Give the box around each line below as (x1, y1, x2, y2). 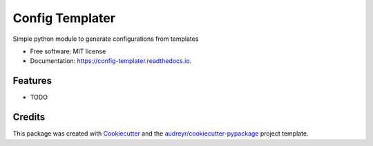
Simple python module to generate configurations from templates (12, 35, 199, 43)
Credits (12, 111, 46, 123)
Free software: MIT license (30, 47, 106, 55)
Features (12, 75, 52, 86)
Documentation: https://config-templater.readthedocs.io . (30, 57, 192, 65)
